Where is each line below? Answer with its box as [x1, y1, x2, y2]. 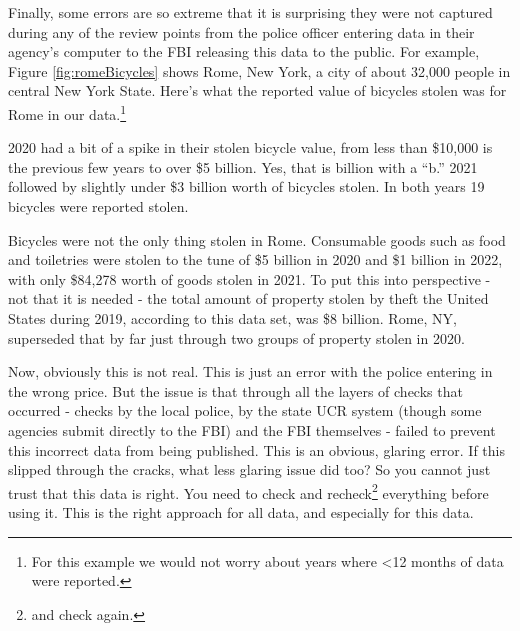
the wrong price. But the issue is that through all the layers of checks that [8, 380, 463, 401]
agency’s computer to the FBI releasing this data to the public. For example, [8, 41, 480, 62]
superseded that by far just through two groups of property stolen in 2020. [8, 327, 465, 348]
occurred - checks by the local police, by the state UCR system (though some [8, 400, 482, 421]
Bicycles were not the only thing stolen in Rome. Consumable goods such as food [8, 229, 506, 250]
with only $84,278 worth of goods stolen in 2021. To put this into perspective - [8, 268, 491, 289]
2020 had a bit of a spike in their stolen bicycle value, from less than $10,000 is [8, 137, 493, 158]
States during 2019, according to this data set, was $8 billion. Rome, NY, [8, 307, 457, 328]
